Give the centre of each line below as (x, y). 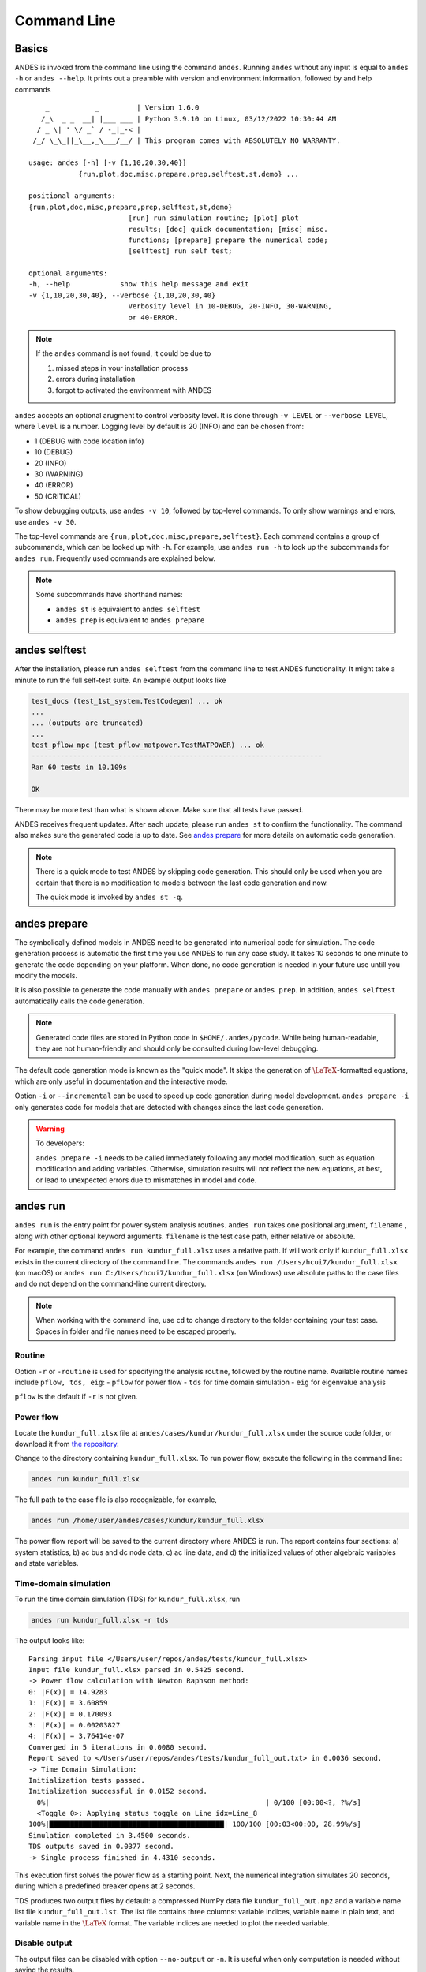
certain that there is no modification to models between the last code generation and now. (182, 883)
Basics (32, 49)
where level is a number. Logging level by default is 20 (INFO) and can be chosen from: (159, 427)
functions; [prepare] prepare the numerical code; (228, 240)
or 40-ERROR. (153, 317)
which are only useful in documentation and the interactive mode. (121, 1081)
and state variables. (47, 1563)
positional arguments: (73, 196)
